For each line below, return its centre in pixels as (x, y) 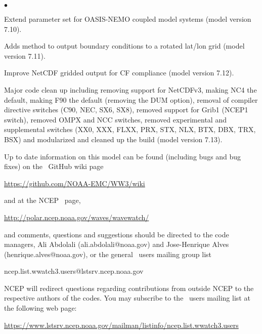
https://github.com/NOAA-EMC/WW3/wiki (75, 183)
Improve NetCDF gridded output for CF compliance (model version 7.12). (119, 73)
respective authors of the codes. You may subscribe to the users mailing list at (127, 298)
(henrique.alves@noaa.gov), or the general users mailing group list (108, 254)
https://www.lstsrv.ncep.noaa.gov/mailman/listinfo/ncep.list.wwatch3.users (121, 325)
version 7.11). (25, 55)
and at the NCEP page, (42, 200)
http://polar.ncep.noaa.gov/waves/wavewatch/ (77, 217)
